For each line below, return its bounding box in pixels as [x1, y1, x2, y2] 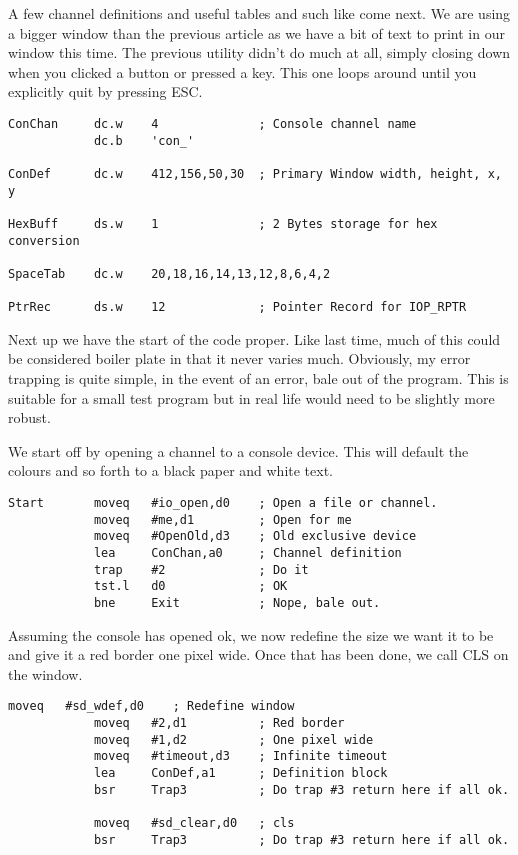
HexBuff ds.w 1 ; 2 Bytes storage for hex [8, 216, 438, 231]
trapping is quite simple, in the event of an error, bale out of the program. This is [8, 368, 509, 389]
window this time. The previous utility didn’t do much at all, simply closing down [8, 42, 511, 63]
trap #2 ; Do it [93, 562, 309, 577]
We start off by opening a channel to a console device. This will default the [8, 440, 469, 461]
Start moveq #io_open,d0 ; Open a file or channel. [8, 496, 438, 510]
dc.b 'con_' [93, 133, 195, 148]
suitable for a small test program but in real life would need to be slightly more [8, 387, 495, 408]
